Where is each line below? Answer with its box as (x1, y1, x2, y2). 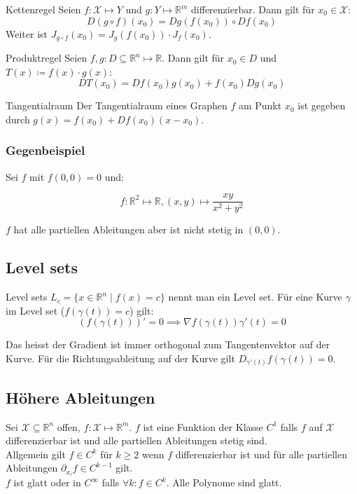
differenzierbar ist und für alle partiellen (175, 446, 348, 461)
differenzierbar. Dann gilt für (191, 2, 315, 16)
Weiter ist (6, 26, 48, 41)
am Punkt (238, 98, 282, 113)
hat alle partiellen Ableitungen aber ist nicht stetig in (13, 222, 244, 237)
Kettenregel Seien (6, 2, 81, 16)
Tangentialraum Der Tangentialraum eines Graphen (6, 98, 227, 113)
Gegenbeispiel (6, 142, 85, 159)
